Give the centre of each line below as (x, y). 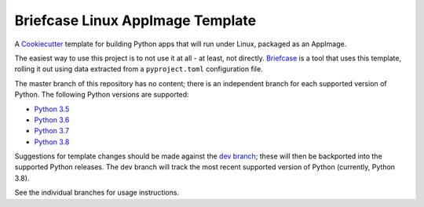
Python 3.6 (52, 120)
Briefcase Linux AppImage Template (135, 20)
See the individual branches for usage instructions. (97, 193)
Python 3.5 (52, 109)
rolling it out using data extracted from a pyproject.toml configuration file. (139, 69)
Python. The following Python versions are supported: (102, 95)
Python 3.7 (52, 131)
